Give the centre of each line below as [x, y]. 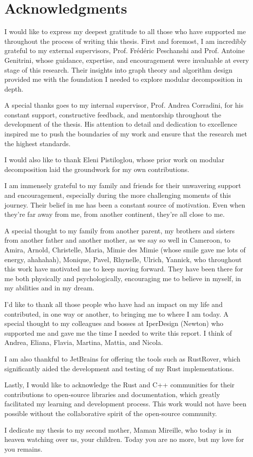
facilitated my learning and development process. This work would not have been [126, 404]
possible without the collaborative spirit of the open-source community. [111, 413]
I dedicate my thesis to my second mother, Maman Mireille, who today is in [118, 429]
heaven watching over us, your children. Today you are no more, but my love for [124, 439]
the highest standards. [38, 143]
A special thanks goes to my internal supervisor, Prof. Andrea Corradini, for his [124, 105]
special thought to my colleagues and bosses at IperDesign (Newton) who [114, 323]
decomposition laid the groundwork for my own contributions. [97, 169]
